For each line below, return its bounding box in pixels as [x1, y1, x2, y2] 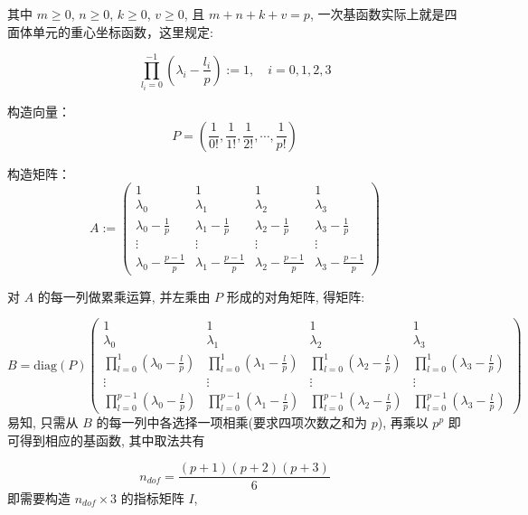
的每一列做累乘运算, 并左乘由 [37, 286, 211, 305]
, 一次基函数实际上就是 [309, 5, 445, 23]
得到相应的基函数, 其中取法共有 [19, 430, 205, 449]
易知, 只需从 [7, 413, 79, 432]
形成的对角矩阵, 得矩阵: [226, 286, 365, 305]
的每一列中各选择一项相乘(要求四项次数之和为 [96, 413, 367, 432]
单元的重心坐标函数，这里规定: [32, 22, 213, 41]
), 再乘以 [377, 413, 429, 432]
